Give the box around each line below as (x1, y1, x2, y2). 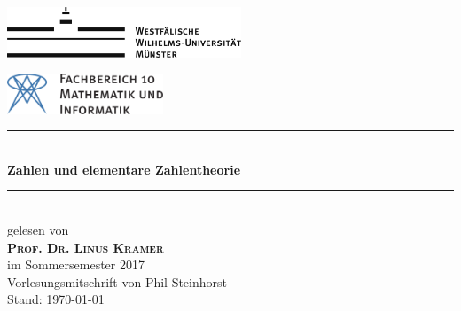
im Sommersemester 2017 (7, 255, 145, 274)
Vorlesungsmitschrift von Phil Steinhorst (7, 272, 227, 291)
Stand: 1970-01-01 (7, 290, 105, 308)
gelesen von (7, 221, 69, 238)
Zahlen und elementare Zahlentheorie (7, 159, 241, 178)
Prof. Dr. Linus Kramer (7, 237, 164, 256)
